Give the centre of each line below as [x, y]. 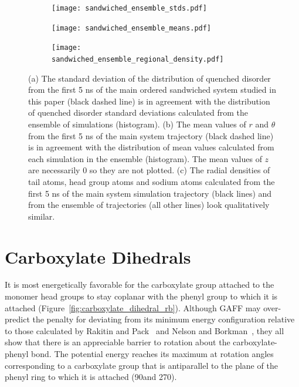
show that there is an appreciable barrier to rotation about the [118, 342]
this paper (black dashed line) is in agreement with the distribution [149, 101]
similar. [42, 216]
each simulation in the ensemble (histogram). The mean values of [145, 158]
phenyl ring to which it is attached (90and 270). [91, 377]
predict [17, 319]
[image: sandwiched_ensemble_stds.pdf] [129, 8]
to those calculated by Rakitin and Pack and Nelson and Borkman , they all [145, 330]
